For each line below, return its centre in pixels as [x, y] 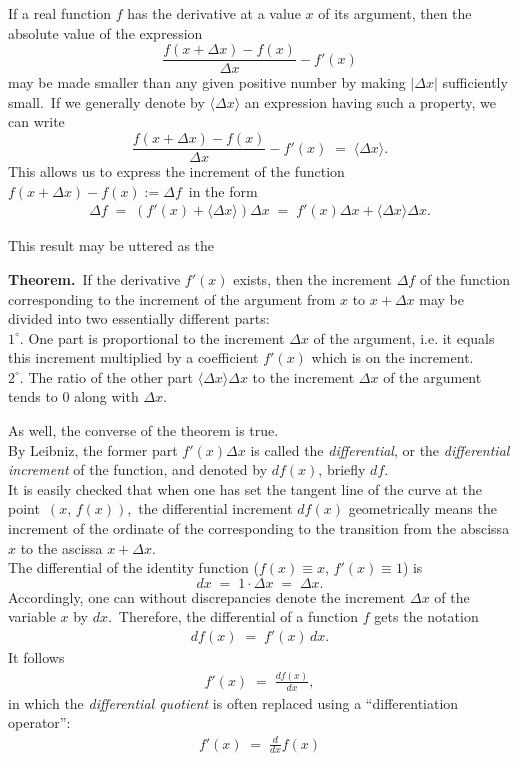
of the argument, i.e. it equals [404, 337]
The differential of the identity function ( [133, 567]
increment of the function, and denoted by [138, 469]
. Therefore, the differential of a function [233, 616]
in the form [223, 190]
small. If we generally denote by [106, 101]
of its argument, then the [395, 13]
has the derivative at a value [214, 13]
